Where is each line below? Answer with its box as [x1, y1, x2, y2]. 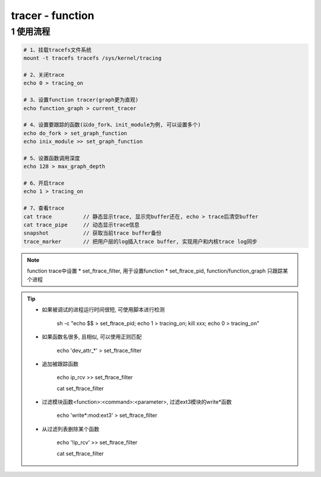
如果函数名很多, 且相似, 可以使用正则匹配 [42, 333, 142, 341]
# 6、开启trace [23, 180, 65, 187]
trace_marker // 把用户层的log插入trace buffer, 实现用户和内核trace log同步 [23, 238, 258, 245]
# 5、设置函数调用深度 [23, 155, 80, 161]
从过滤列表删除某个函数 [42, 425, 99, 432]
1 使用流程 [11, 26, 51, 37]
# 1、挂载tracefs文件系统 [23, 46, 92, 53]
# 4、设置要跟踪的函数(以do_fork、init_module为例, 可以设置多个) [23, 121, 202, 128]
